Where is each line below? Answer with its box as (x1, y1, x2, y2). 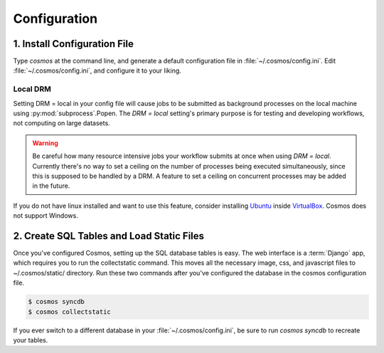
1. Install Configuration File (13, 38, 134, 50)
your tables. (13, 335, 48, 344)
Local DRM (13, 84, 51, 94)
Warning (32, 139, 58, 147)
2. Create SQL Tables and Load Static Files (13, 230, 205, 242)
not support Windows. (13, 211, 78, 220)
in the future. (32, 181, 70, 190)
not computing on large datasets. (13, 119, 110, 127)
